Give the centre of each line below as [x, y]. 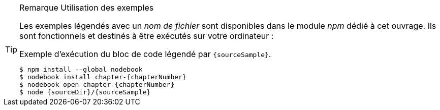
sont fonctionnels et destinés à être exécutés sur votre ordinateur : [147, 36]
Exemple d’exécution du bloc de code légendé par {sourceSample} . [145, 54]
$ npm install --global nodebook [81, 69]
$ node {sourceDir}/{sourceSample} [85, 92]
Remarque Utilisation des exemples [87, 8]
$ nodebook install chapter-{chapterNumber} [103, 77]
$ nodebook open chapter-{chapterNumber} [97, 85]
